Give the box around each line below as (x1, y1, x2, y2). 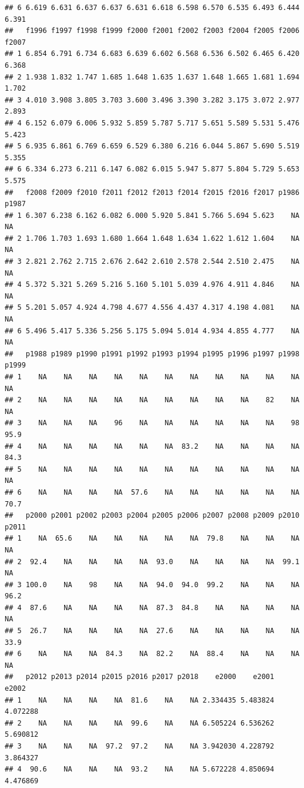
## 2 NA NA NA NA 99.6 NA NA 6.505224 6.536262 (5, 719, 275, 727)
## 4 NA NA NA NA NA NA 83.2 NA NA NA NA (5, 442, 300, 451)
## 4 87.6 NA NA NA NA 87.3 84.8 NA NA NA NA (5, 603, 300, 612)
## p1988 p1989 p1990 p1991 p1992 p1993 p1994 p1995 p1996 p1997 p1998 (5, 349, 300, 358)
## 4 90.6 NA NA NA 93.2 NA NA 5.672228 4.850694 (5, 765, 275, 774)
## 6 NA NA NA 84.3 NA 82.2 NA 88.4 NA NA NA (5, 650, 300, 658)
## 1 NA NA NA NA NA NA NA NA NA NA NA (5, 373, 300, 381)
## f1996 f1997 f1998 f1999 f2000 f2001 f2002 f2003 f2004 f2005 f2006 (5, 27, 300, 35)
